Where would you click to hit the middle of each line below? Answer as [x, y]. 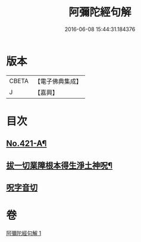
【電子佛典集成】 [58, 81]
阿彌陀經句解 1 [24, 233]
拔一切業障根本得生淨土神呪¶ [59, 165]
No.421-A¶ [26, 144]
